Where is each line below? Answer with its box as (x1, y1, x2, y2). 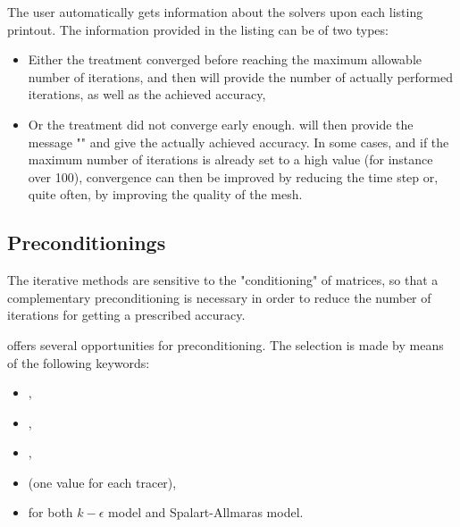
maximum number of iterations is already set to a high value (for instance (28, 150, 433, 169)
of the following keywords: (7, 353, 150, 372)
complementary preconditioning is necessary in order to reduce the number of (7, 288, 431, 306)
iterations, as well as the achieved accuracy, (28, 85, 266, 104)
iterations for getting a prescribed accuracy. (7, 305, 246, 324)
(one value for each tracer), (28, 473, 177, 491)
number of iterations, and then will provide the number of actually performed (28, 67, 453, 86)
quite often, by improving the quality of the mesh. (28, 185, 303, 204)
